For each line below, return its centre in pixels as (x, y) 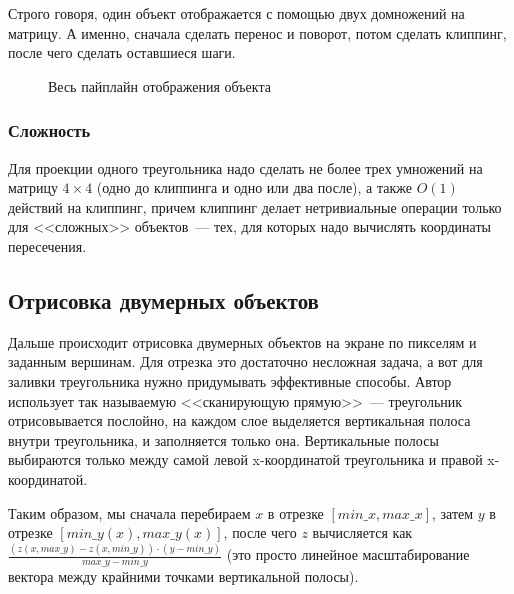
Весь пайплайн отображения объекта (159, 85)
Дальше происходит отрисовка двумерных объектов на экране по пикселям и (242, 341)
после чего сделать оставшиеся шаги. (122, 52)
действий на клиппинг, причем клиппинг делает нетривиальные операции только (255, 206)
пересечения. (47, 245)
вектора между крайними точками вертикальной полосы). (183, 576)
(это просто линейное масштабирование (348, 554)
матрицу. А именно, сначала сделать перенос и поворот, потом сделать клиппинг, (257, 32)
